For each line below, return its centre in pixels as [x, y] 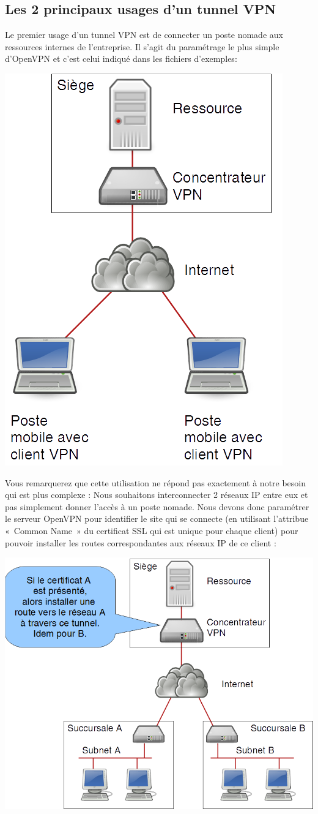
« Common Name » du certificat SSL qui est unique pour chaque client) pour [152, 530]
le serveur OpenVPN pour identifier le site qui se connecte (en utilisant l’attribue [157, 518]
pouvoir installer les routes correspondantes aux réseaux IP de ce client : [141, 542]
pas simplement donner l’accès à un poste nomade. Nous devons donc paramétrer [157, 506]
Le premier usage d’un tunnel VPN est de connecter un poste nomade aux [144, 35]
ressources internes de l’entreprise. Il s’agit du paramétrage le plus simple [142, 46]
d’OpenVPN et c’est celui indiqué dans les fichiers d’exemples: [121, 58]
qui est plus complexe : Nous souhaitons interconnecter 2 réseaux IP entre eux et [157, 495]
